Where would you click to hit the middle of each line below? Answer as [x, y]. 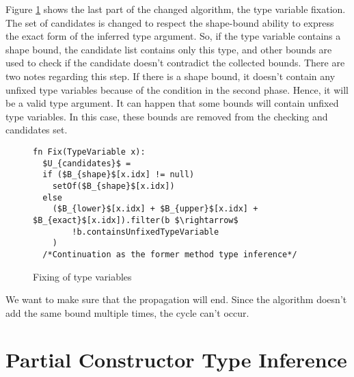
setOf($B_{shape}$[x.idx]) [113, 186]
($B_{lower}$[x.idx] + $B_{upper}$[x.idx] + [155, 209]
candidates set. [37, 130]
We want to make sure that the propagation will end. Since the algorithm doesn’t [176, 299]
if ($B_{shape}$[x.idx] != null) [119, 175]
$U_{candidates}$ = [87, 163]
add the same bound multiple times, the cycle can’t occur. [127, 312]
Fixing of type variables [82, 276]
